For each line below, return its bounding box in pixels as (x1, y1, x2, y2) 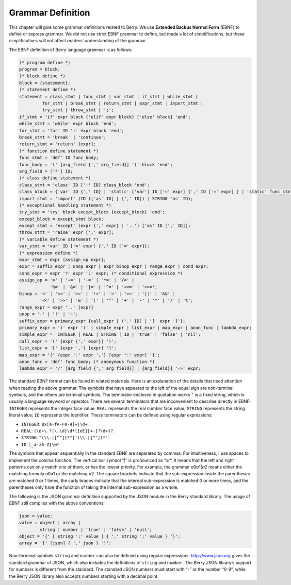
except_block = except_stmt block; (19, 216, 104, 222)
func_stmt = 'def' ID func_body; (19, 155, 99, 160)
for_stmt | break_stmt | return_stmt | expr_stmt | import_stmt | (42, 101, 204, 106)
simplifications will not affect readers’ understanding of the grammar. (9, 38, 147, 44)
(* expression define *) (19, 250, 79, 256)
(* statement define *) (19, 87, 76, 92)
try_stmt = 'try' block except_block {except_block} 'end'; (19, 209, 165, 215)
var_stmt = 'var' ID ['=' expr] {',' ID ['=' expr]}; (19, 243, 150, 249)
